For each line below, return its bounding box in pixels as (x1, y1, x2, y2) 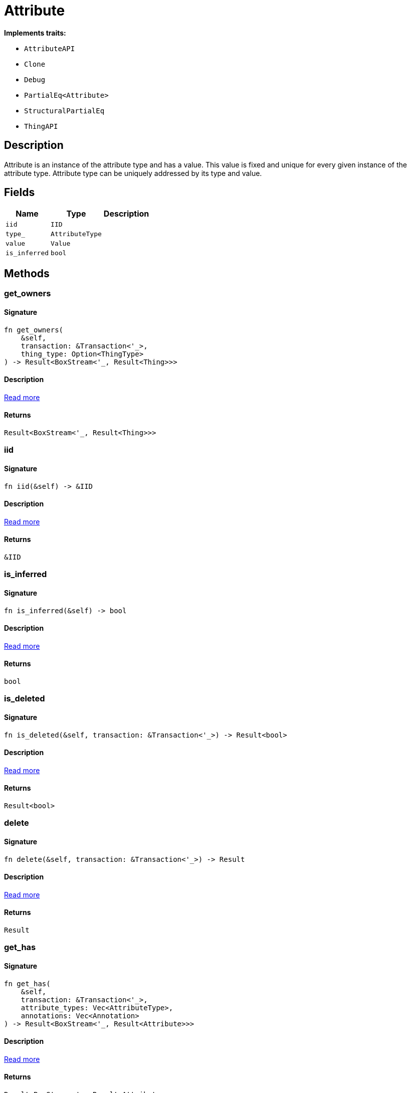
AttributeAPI (24, 44, 75, 53)
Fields (4, 186, 35, 199)
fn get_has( (4, 979, 51, 988)
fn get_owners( (4, 325, 64, 334)
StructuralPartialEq (24, 106, 105, 115)
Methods (4, 267, 50, 280)
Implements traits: (4, 28, 66, 37)
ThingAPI (24, 122, 58, 130)
